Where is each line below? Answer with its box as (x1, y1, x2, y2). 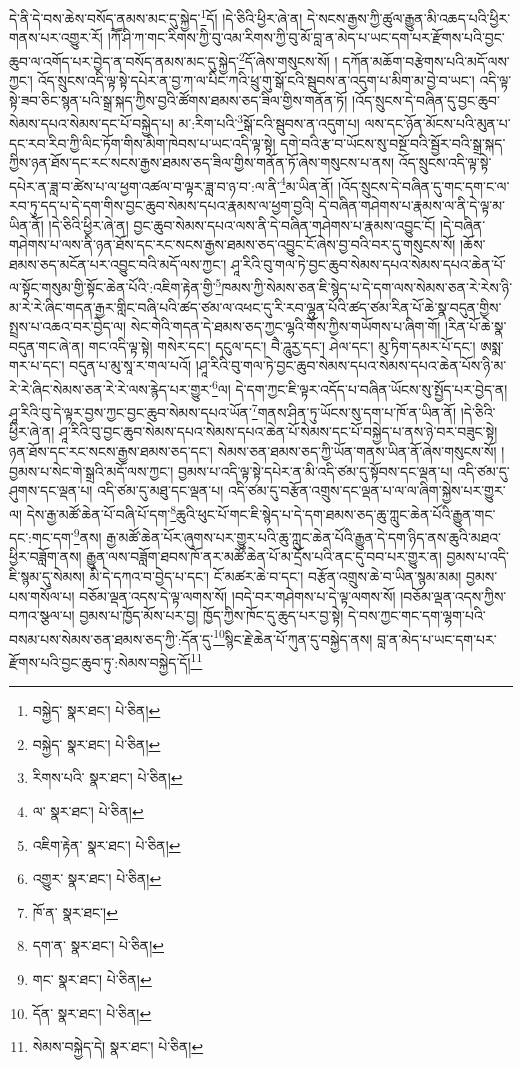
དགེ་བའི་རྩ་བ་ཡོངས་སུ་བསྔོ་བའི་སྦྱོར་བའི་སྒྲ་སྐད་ (280, 132, 506, 153)
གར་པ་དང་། (9, 355, 65, 376)
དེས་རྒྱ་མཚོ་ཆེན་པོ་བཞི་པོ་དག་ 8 (26, 500, 177, 524)
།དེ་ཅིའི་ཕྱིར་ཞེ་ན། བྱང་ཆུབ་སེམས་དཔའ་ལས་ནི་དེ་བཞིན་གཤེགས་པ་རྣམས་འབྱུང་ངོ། (48, 214, 436, 235)
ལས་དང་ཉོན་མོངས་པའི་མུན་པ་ (364, 112, 511, 133)
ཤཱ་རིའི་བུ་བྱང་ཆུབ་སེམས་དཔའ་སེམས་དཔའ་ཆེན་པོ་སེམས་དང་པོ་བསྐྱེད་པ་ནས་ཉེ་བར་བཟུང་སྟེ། (59, 421, 498, 442)
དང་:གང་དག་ (9, 526, 74, 547)
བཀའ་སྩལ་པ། (9, 605, 75, 626)
